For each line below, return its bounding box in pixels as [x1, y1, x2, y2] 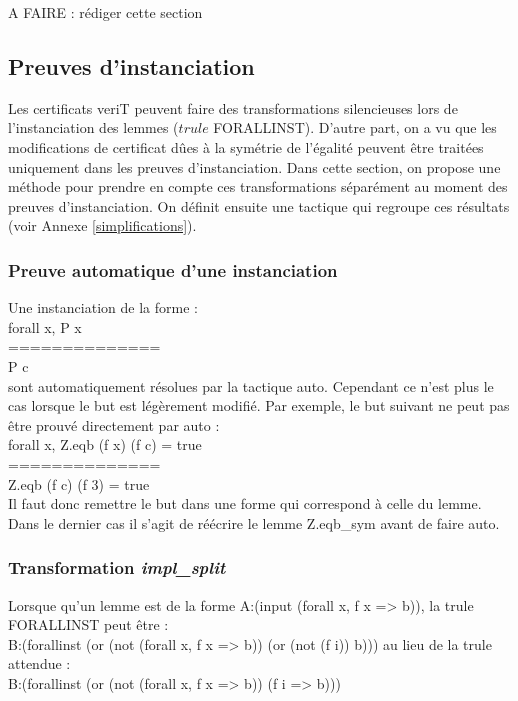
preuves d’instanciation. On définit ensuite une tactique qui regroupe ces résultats [8, 195, 510, 216]
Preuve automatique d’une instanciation [8, 257, 338, 282]
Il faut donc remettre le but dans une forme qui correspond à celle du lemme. [8, 493, 482, 514]
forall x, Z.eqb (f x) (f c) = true [8, 434, 202, 455]
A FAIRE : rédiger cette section [8, 2, 203, 22]
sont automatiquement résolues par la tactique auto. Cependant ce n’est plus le [8, 375, 494, 396]
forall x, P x [8, 316, 82, 337]
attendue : [8, 653, 71, 674]
